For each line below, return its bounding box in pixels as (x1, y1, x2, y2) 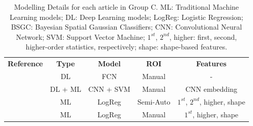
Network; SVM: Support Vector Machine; (16, 31, 145, 42)
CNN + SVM (88, 83, 130, 94)
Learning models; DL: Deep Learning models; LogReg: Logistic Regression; (9, 11, 243, 22)
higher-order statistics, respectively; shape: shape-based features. (25, 41, 228, 52)
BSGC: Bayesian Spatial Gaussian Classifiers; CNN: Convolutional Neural (11, 21, 242, 32)
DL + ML (50, 83, 81, 94)
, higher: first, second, (169, 31, 237, 42)
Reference (8, 58, 43, 69)
